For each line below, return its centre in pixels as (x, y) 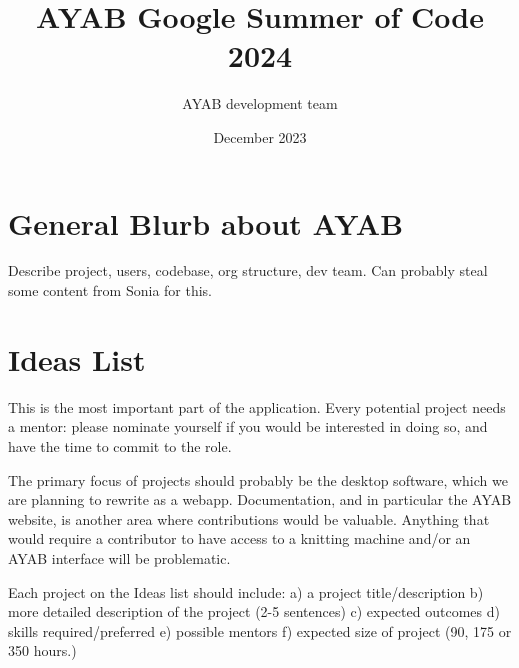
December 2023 (260, 136)
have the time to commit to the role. (120, 445)
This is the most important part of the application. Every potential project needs (257, 406)
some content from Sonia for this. (110, 290)
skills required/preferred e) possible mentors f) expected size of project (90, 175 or (260, 630)
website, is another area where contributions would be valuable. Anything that (249, 518)
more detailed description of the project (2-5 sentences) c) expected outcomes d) (254, 611)
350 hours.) (42, 650)
